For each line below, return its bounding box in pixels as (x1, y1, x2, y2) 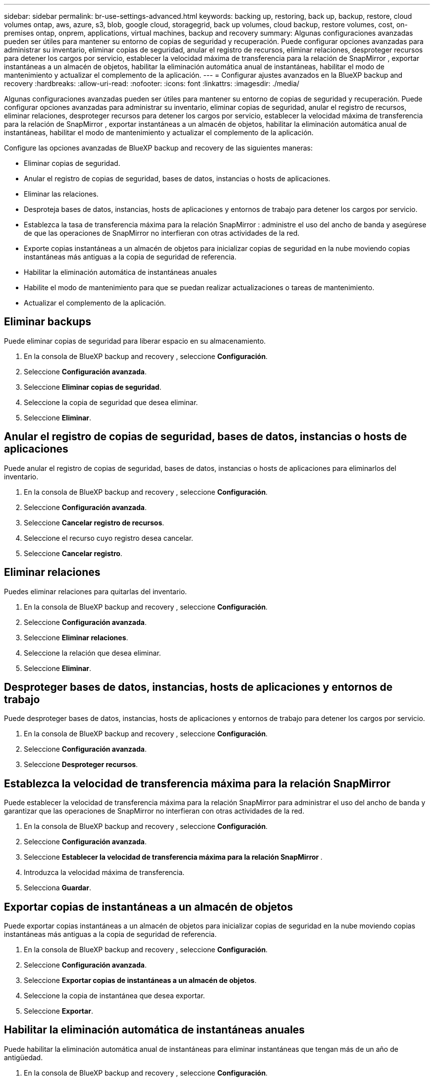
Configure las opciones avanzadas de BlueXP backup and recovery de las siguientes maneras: (4, 144, 313, 152)
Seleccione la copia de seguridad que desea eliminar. (24, 398, 198, 407)
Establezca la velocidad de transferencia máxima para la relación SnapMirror (4, 777, 391, 790)
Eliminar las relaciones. (24, 190, 99, 198)
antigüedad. (4, 1053, 43, 1062)
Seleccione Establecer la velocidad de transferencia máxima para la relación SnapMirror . (24, 853, 323, 862)
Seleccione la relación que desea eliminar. (24, 648, 161, 657)
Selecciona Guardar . (24, 883, 91, 892)
